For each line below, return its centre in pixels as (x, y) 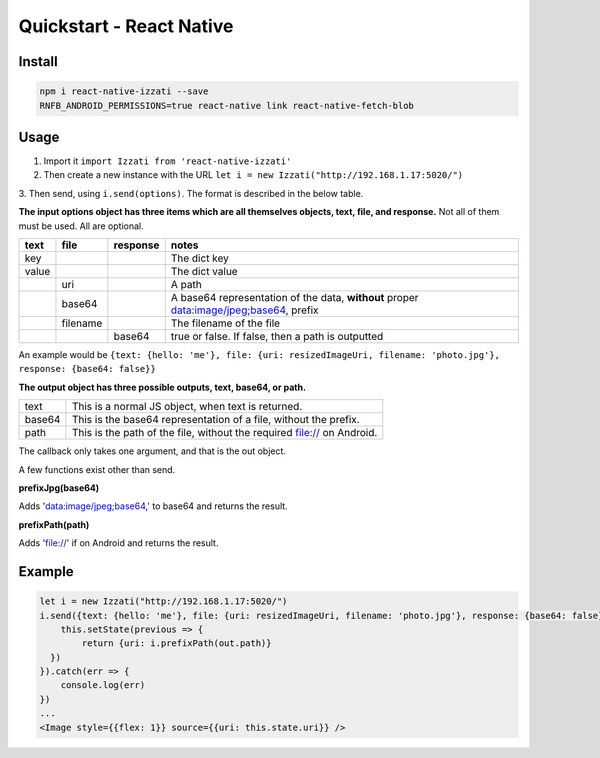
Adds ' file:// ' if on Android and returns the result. (118, 543)
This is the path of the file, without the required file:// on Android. (224, 433)
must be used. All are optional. (81, 226)
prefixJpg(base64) (59, 487)
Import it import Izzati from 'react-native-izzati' (167, 161)
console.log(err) (103, 685)
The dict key (200, 258)
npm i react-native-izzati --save (124, 91)
